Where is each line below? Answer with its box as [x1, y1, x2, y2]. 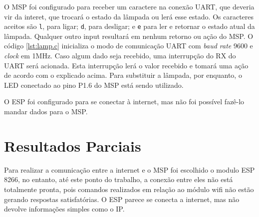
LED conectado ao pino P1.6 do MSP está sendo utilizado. [4, 79, 184, 90]
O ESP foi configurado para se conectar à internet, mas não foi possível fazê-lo [4, 96, 245, 107]
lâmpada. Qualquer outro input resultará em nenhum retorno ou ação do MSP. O [4, 30, 254, 41]
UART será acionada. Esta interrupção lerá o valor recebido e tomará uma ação [4, 60, 249, 70]
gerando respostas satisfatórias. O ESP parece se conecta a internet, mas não [4, 194, 240, 204]
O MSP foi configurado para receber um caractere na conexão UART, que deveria [4, 1, 255, 11]
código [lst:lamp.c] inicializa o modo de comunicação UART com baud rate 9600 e [4, 40, 253, 51]
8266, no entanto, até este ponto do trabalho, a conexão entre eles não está [4, 174, 233, 185]
